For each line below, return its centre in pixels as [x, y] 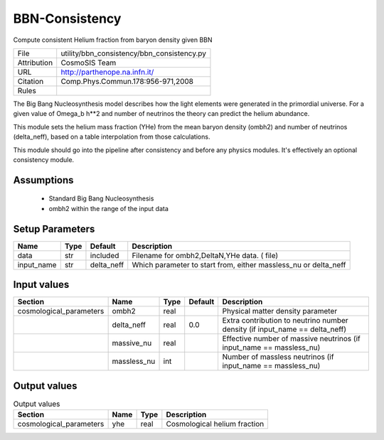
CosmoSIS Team [89, 63]
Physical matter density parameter [280, 311]
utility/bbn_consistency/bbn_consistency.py [133, 53]
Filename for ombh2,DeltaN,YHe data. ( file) [205, 255]
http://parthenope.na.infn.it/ [107, 72]
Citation [31, 81]
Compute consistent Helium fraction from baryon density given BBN [113, 40]
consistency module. [44, 159]
